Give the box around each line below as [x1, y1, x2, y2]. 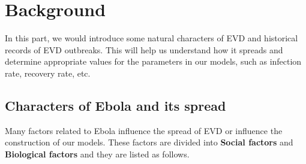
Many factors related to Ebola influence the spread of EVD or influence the [5, 124, 283, 136]
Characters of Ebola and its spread [5, 96, 226, 114]
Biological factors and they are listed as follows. [5, 147, 190, 160]
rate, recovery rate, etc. [5, 66, 91, 79]
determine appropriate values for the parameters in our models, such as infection [5, 55, 302, 68]
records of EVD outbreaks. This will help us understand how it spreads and [5, 43, 283, 56]
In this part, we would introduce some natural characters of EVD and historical [5, 32, 298, 44]
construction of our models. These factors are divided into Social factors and [5, 136, 293, 148]
